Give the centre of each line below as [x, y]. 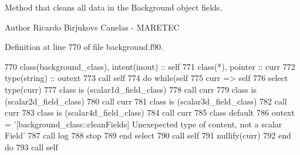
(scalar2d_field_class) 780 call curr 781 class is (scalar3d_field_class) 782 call [146, 101]
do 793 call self [31, 146]
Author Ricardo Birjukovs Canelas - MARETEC [92, 27]
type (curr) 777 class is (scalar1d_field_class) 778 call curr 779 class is [131, 89]
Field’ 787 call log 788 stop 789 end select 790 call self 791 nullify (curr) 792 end [148, 135]
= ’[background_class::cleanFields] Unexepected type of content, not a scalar [144, 124]
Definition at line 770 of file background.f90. [84, 47]
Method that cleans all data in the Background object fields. [114, 7]
